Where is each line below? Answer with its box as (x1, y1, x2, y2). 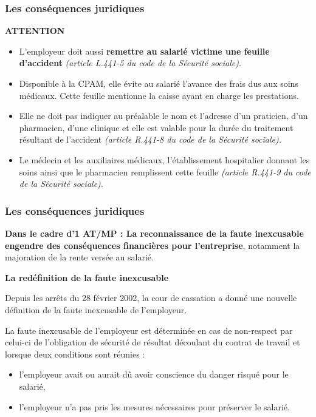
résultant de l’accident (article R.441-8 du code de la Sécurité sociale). (19, 133, 282, 146)
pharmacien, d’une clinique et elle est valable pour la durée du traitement (19, 121, 294, 134)
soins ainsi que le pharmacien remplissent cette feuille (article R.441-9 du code (19, 165, 311, 178)
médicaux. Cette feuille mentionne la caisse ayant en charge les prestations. (19, 89, 299, 101)
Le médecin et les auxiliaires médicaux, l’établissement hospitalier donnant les (19, 153, 310, 166)
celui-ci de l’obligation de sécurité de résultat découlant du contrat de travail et (5, 336, 300, 348)
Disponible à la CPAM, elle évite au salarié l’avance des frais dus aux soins (19, 77, 298, 89)
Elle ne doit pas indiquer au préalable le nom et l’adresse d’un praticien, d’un (19, 109, 308, 122)
